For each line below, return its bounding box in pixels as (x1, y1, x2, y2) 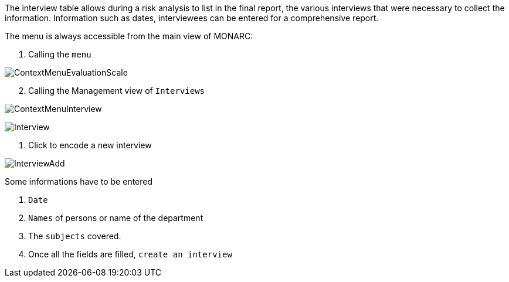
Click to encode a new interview (28, 140, 152, 150)
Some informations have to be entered (5, 176, 153, 186)
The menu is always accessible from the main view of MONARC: (5, 31, 253, 41)
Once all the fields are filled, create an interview (28, 249, 232, 259)
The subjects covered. (28, 231, 121, 241)
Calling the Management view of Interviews (28, 86, 205, 96)
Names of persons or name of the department (28, 213, 203, 223)
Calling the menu (28, 49, 91, 59)
